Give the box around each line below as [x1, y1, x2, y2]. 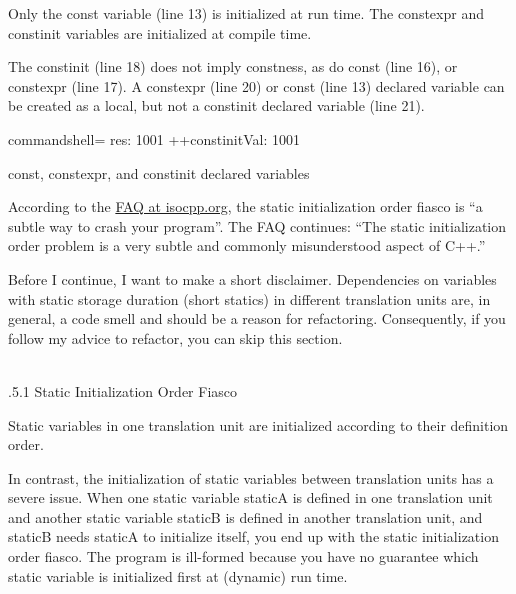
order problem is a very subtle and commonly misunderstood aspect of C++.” [8, 235, 486, 256]
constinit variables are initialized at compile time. [8, 22, 312, 43]
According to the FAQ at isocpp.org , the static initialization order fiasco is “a [8, 196, 483, 217]
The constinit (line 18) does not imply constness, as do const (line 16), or [8, 56, 458, 77]
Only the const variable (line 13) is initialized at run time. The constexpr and [8, 3, 484, 23]
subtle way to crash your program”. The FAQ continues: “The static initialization [8, 215, 507, 236]
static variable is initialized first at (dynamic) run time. [8, 565, 348, 586]
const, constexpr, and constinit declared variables [8, 162, 310, 183]
